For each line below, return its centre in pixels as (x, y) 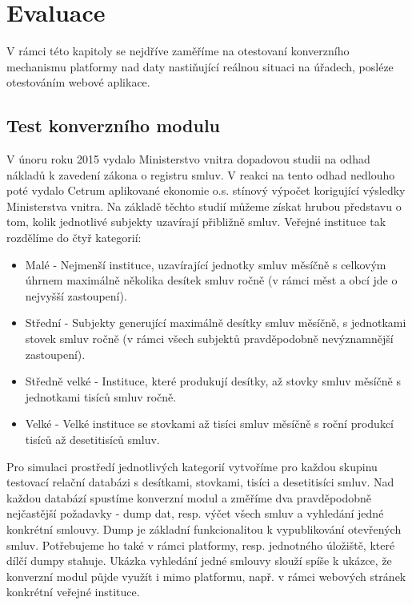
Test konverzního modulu (114, 125)
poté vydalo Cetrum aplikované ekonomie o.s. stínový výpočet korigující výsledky (206, 190)
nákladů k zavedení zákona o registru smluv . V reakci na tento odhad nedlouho (201, 174)
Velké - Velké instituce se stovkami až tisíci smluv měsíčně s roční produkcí (210, 423)
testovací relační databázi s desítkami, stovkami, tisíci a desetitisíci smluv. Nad (200, 482)
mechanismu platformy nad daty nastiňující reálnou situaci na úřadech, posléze (200, 66)
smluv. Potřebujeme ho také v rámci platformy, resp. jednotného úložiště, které (201, 544)
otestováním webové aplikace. (78, 82)
